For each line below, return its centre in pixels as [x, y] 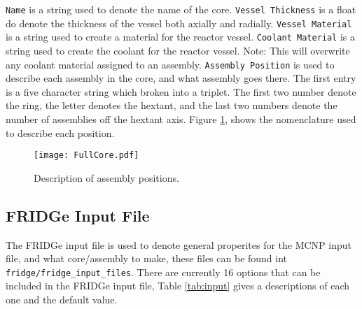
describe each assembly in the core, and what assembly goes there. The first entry [181, 78]
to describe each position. [60, 132]
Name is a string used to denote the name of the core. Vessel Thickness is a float [181, 9]
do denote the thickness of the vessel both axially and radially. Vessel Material [179, 23]
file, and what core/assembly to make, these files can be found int [147, 258]
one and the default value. [62, 300]
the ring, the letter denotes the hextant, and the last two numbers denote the [172, 105]
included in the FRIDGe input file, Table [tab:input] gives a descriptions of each [178, 286]
